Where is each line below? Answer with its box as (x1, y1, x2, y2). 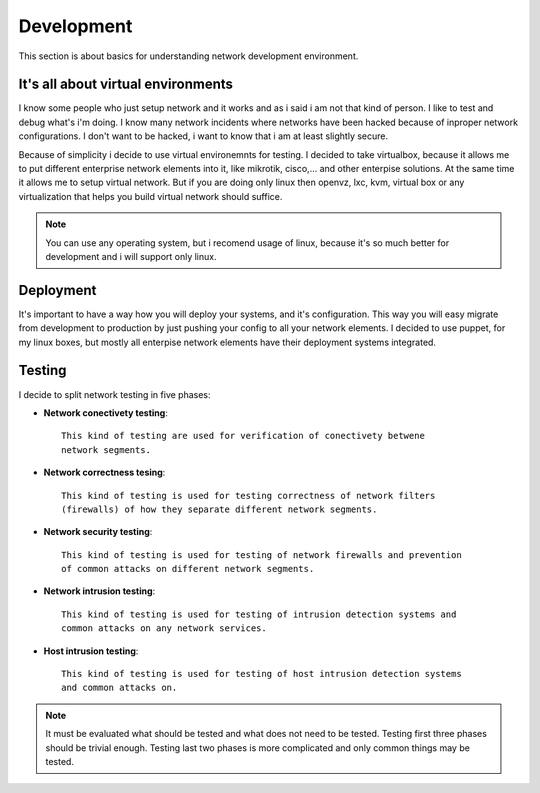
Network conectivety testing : (43, 406, 169, 419)
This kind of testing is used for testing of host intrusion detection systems (61, 668, 462, 680)
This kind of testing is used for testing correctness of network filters (61, 490, 436, 501)
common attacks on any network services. (61, 623, 267, 634)
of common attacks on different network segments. (61, 563, 315, 575)
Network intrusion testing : (43, 585, 156, 597)
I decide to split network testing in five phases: (18, 388, 211, 400)
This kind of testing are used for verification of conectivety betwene (61, 430, 425, 442)
